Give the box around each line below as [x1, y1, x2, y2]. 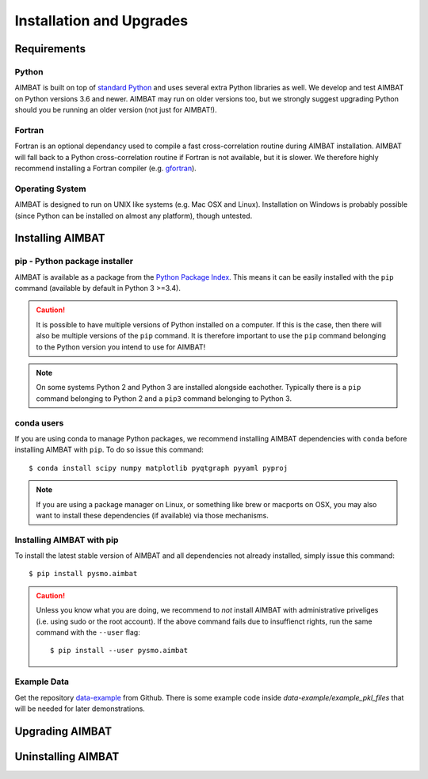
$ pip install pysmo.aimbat [29, 569, 138, 579]
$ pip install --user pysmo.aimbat [50, 646, 189, 655]
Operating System [14, 183, 86, 194]
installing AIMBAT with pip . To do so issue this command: [14, 445, 204, 455]
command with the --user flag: [36, 628, 140, 637]
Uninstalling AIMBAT [14, 750, 120, 763]
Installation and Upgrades [14, 12, 189, 29]
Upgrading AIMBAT [14, 724, 113, 738]
